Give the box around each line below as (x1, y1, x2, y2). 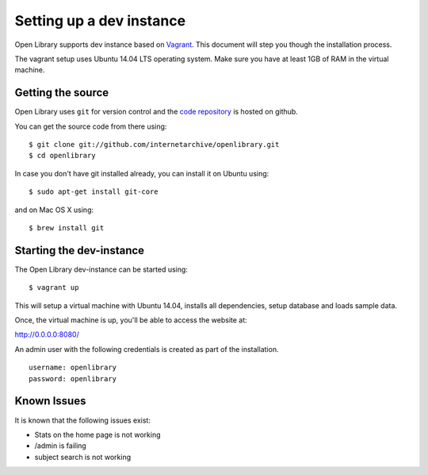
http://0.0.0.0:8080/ (14, 330, 79, 339)
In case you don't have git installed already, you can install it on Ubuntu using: (14, 168, 269, 178)
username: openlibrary (29, 363, 117, 373)
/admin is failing (34, 441, 86, 450)
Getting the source (14, 86, 109, 99)
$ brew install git (29, 223, 105, 232)
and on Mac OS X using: (14, 205, 94, 214)
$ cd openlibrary (29, 151, 96, 160)
